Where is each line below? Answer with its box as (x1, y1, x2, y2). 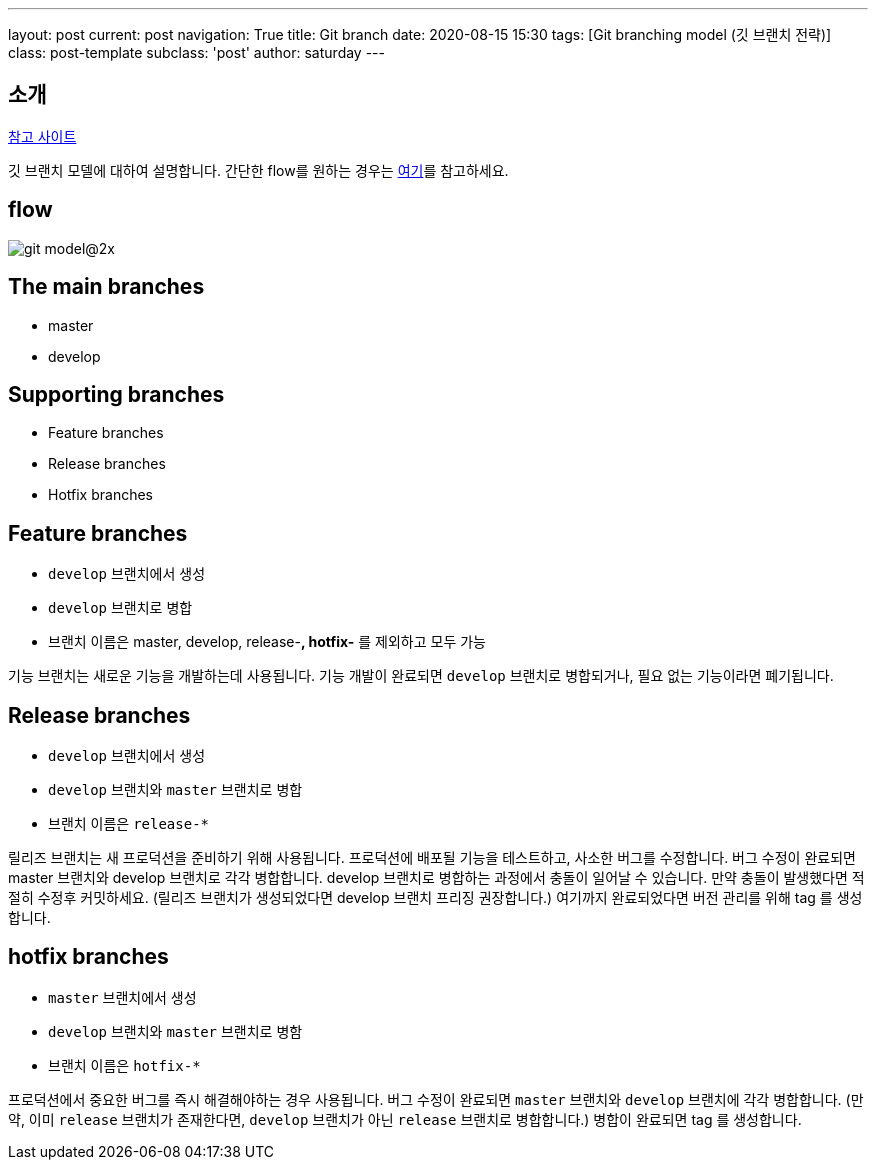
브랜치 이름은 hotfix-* (48, 1056, 201, 1074)
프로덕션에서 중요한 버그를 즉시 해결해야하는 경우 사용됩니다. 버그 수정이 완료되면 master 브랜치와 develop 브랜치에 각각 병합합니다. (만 (8, 1090, 864, 1108)
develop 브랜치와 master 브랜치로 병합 (48, 781, 303, 799)
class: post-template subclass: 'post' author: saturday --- (8, 44, 385, 61)
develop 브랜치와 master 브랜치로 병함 (48, 1022, 303, 1040)
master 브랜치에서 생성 (48, 988, 197, 1006)
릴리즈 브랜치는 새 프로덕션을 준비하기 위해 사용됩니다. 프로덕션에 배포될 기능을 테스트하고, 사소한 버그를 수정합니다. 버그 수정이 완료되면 (8, 849, 856, 867)
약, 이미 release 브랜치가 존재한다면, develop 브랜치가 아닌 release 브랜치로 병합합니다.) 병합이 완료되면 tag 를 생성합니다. (8, 1110, 802, 1128)
